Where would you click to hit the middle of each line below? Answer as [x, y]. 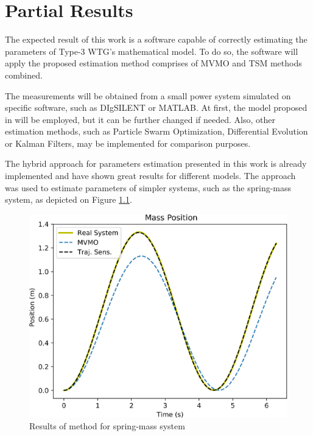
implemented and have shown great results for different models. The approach [150, 176]
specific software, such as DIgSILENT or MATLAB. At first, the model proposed [156, 107]
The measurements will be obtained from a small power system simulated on [148, 95]
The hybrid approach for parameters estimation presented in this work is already [156, 163]
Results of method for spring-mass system [107, 426]
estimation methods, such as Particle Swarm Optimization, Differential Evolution [156, 131]
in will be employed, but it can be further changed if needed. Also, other [140, 119]
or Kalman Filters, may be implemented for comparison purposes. [128, 143]
